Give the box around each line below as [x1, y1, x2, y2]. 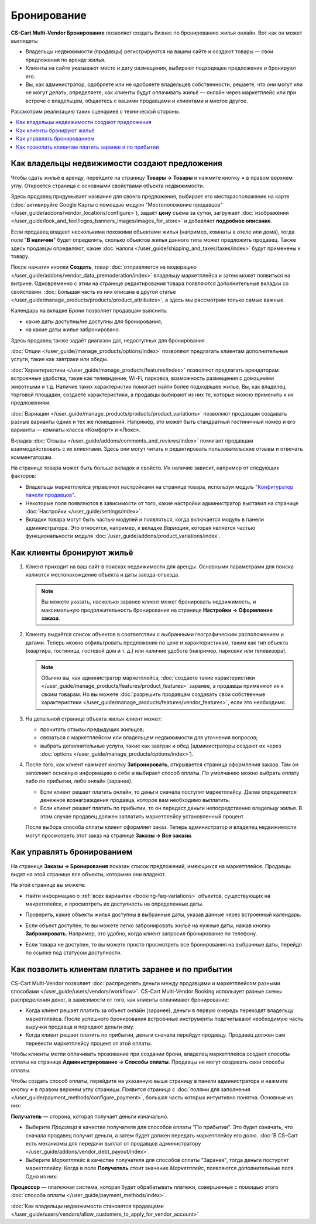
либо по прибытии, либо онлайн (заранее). [25, 777, 133, 784]
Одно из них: [25, 1172, 58, 1180]
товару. [11, 253, 30, 260]
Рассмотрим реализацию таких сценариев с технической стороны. [11, 108, 181, 115]
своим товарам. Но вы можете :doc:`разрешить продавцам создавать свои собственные [41, 691, 266, 698]
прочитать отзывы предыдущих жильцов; [40, 726, 145, 733]
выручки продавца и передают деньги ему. [25, 1023, 135, 1030]
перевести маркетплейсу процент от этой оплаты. [25, 1040, 152, 1047]
